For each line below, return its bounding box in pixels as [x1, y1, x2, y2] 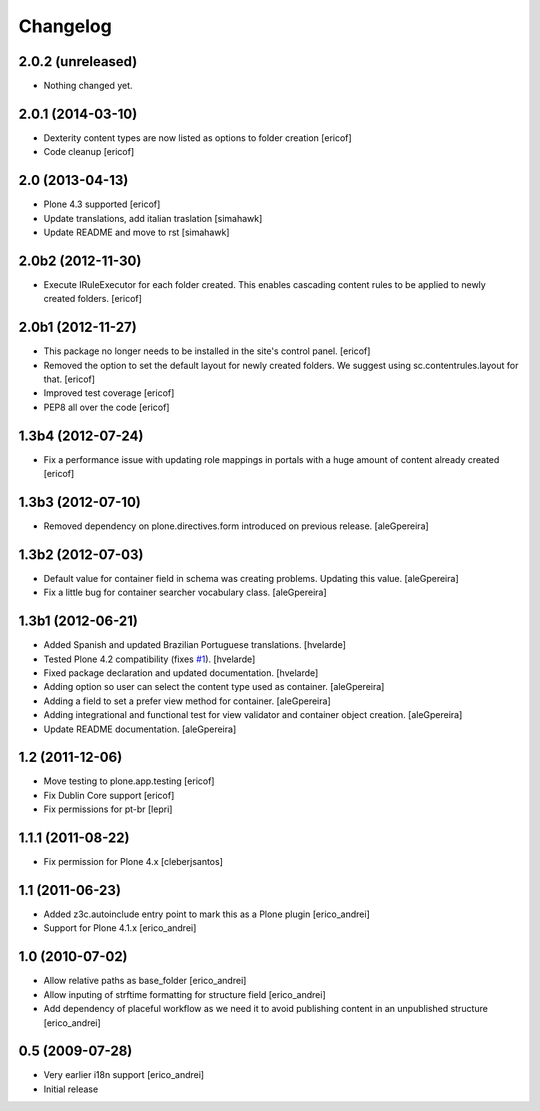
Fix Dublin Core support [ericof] [43, 789, 175, 801]
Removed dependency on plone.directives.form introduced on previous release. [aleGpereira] [43, 520, 429, 532]
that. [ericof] [43, 373, 95, 385]
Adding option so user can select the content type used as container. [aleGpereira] [43, 681, 385, 693]
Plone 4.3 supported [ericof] [43, 198, 161, 210]
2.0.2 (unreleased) [18, 53, 138, 70]
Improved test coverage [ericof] [43, 387, 175, 399]
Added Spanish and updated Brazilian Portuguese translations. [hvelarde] [43, 639, 347, 651]
